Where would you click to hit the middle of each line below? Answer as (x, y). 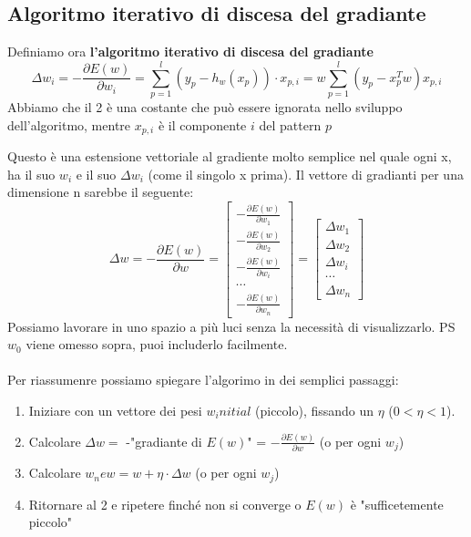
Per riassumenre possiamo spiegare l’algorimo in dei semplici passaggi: (203, 380)
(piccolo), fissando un (315, 410)
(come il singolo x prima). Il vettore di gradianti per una (306, 174)
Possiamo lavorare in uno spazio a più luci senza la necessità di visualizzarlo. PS (231, 326)
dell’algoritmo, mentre (69, 124)
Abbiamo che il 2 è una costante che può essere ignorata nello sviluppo (205, 106)
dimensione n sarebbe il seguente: (101, 192)
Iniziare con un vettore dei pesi (115, 410)
